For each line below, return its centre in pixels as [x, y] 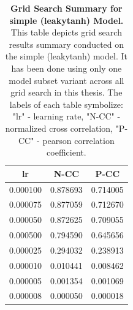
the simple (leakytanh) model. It [66, 56]
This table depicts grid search [66, 32]
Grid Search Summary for [66, 8]
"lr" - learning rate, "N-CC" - [66, 116]
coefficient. [66, 152]
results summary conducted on [66, 44]
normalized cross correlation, [59, 128]
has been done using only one [66, 68]
